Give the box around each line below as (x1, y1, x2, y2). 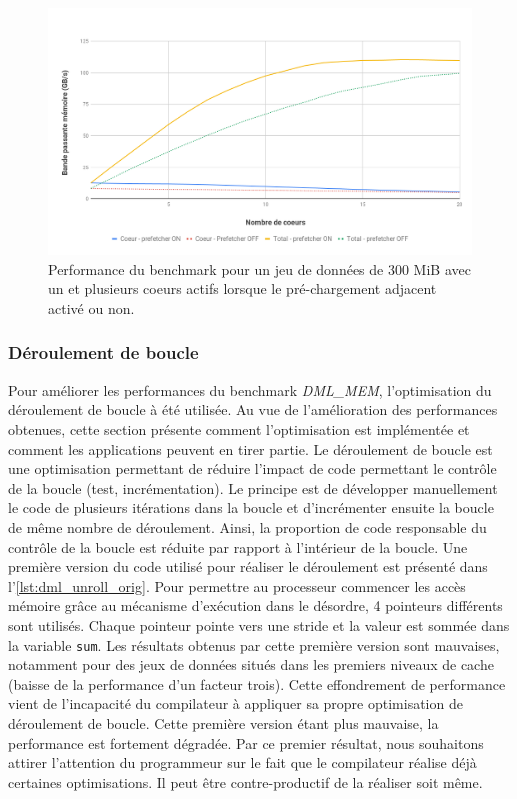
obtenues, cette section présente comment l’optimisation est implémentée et (8, 418, 470, 439)
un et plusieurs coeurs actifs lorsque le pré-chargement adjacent (48, 278, 437, 299)
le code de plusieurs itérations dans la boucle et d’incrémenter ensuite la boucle (8, 497, 494, 518)
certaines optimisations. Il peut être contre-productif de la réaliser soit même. (8, 771, 483, 792)
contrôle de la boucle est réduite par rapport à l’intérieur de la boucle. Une (8, 536, 468, 557)
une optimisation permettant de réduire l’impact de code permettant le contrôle (8, 458, 497, 479)
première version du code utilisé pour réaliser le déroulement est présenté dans (8, 556, 488, 577)
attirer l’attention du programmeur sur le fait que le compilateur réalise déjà (8, 752, 477, 773)
